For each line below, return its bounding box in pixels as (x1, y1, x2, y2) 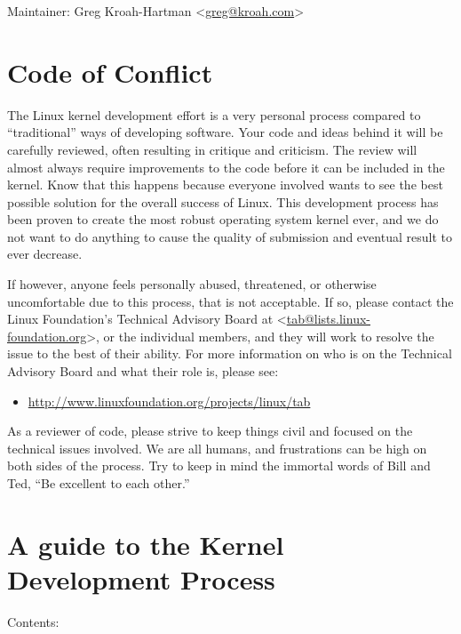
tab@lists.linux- (286, 309, 370, 328)
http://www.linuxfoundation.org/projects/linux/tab (28, 391, 311, 410)
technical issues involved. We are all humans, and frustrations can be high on (7, 438, 427, 457)
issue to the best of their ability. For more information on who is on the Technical (7, 344, 452, 363)
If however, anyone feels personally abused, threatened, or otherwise (7, 275, 377, 293)
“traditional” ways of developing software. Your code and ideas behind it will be (7, 123, 443, 141)
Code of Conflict (7, 53, 213, 90)
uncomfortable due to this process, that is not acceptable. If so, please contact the (7, 292, 454, 310)
